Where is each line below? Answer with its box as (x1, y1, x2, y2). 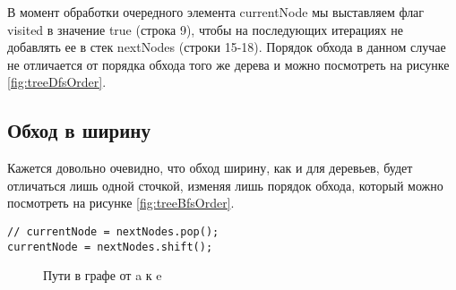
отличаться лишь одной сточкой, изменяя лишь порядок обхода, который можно (7, 175, 443, 194)
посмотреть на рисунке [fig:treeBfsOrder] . (7, 193, 235, 212)
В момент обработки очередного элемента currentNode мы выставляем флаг (7, 3, 425, 21)
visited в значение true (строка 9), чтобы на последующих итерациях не (7, 20, 403, 38)
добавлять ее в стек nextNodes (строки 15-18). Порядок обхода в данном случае (7, 38, 446, 56)
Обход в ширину (7, 116, 151, 144)
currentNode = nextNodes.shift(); (7, 240, 213, 253)
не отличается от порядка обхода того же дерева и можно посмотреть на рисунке (7, 55, 450, 73)
